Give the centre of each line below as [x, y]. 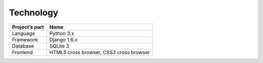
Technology [34, 13]
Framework [25, 39]
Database [23, 46]
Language [23, 33]
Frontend [22, 52]
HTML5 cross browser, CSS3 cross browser [100, 52]
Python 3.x [62, 33]
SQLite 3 [59, 46]
